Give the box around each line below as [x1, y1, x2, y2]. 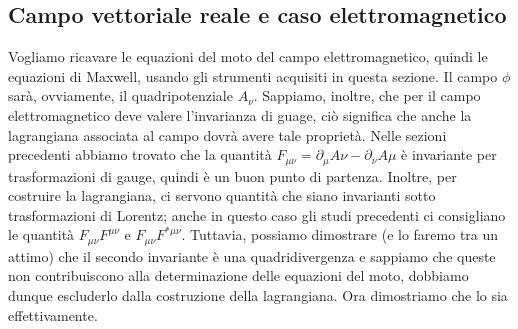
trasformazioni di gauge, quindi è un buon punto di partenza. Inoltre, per [8, 165, 457, 186]
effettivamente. [8, 304, 98, 325]
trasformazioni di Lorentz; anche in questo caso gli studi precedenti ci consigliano [8, 204, 506, 225]
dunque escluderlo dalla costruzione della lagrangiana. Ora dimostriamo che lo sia [8, 285, 508, 306]
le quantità [8, 224, 75, 245]
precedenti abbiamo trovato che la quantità [8, 144, 272, 165]
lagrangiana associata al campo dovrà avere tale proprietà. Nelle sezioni [8, 124, 447, 145]
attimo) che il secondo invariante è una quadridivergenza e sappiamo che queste [8, 245, 496, 266]
